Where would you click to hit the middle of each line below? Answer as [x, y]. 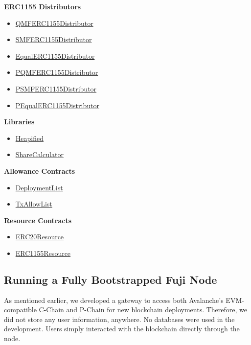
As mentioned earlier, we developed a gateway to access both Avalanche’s [114, 300]
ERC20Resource [40, 237]
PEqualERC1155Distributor [57, 105]
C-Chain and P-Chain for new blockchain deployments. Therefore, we [143, 310]
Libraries [19, 122]
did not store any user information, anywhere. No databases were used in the [119, 319]
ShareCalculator [39, 154]
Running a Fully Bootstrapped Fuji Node [111, 279]
